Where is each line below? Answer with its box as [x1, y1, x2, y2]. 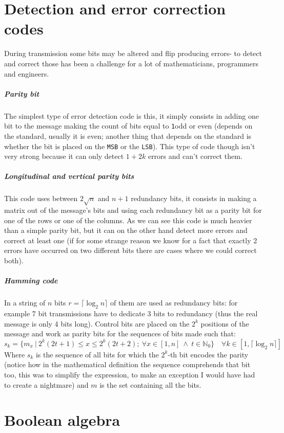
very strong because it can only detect [4, 151, 124, 161]
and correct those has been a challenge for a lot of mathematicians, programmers [4, 58, 258, 68]
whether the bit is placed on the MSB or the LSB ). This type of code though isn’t [4, 140, 255, 151]
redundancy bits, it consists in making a [131, 193, 257, 204]
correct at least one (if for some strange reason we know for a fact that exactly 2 [4, 234, 257, 245]
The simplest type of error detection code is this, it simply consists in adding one [4, 110, 259, 121]
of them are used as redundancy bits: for [110, 297, 238, 308]
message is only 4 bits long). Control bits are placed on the [4, 318, 190, 329]
